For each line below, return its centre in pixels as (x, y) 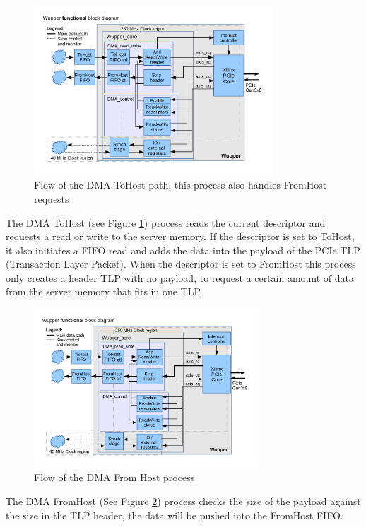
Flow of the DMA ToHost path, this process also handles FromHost (181, 185)
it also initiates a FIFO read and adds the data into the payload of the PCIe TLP (183, 250)
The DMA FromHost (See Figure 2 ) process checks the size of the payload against (183, 501)
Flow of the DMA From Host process (114, 477)
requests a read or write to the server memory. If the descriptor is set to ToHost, (180, 236)
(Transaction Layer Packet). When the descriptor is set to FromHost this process (181, 264)
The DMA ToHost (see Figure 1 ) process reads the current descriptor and (166, 222)
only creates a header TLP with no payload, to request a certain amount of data (180, 277)
